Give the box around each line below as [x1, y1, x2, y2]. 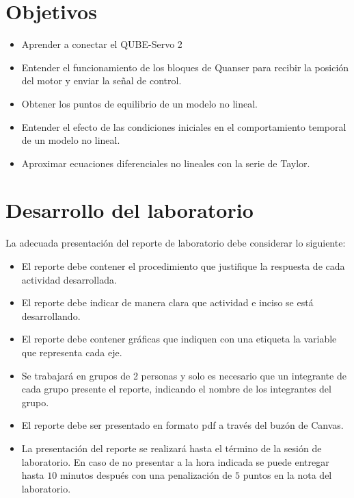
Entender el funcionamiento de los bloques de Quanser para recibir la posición [21, 60, 349, 74]
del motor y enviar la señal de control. [21, 73, 182, 88]
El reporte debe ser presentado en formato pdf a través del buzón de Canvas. [21, 418, 344, 432]
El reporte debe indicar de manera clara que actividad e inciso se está [21, 295, 314, 310]
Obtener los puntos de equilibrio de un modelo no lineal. [21, 96, 258, 110]
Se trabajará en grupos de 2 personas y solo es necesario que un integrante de [21, 368, 346, 382]
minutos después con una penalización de [59, 468, 232, 482]
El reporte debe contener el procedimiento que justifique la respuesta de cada [21, 259, 345, 273]
